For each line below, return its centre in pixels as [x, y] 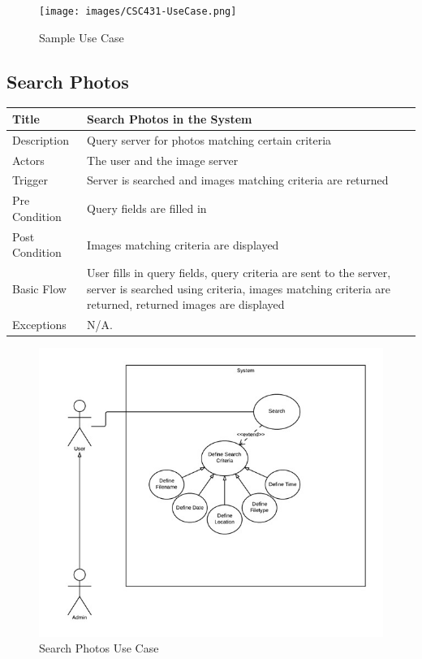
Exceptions [39, 325]
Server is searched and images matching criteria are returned [238, 180]
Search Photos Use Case [99, 648]
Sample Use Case [82, 37]
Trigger [30, 180]
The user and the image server [163, 160]
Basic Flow [39, 288]
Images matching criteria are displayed [183, 244]
